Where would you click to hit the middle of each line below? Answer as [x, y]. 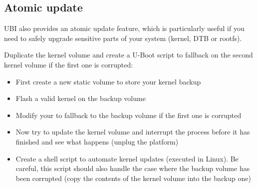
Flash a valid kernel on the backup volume [81, 98]
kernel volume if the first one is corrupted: [69, 64]
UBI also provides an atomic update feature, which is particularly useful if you [124, 28]
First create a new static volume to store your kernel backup [108, 81]
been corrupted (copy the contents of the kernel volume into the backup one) [133, 178]
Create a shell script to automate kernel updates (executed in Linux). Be [127, 158]
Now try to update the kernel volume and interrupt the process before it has [133, 132]
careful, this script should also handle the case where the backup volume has [133, 168]
